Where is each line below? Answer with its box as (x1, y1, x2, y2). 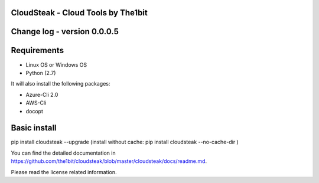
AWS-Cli (25, 99, 47, 106)
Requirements (11, 45, 64, 55)
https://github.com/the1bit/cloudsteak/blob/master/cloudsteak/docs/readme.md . (11, 158, 207, 165)
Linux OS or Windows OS (25, 61, 87, 68)
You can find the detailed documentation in (11, 149, 116, 156)
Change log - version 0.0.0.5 (11, 27, 119, 37)
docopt (25, 107, 44, 115)
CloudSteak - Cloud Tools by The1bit (11, 8, 148, 18)
